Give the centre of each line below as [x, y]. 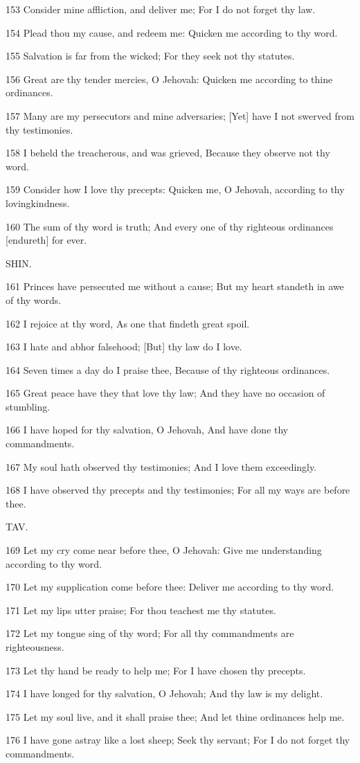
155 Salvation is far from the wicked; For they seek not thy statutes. [150, 56]
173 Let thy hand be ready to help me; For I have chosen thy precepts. [156, 670]
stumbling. [28, 406]
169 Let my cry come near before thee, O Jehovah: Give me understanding [164, 550]
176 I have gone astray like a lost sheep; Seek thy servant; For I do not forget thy [178, 740]
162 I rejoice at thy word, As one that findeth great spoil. [128, 323]
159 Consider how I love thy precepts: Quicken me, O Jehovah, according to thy [175, 189]
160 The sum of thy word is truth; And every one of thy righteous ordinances [170, 226]
